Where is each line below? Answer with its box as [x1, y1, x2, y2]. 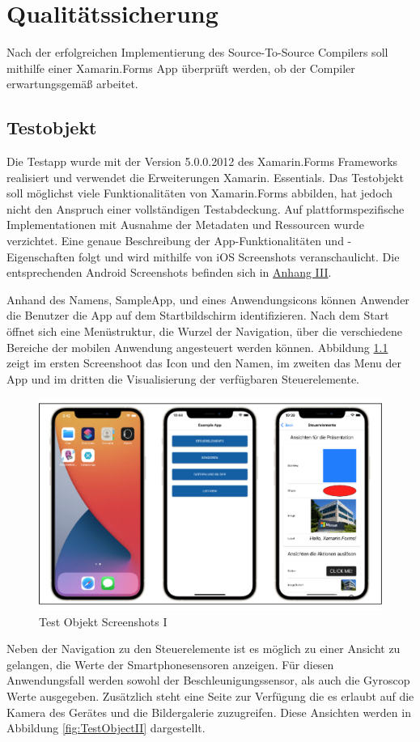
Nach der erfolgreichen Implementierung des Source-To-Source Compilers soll [6, 44, 388, 61]
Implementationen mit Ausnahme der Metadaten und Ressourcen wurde [6, 216, 364, 233]
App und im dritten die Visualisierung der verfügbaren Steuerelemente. [6, 370, 359, 387]
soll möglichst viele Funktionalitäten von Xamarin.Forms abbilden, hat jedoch [6, 184, 393, 201]
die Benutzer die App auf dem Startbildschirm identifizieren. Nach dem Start [6, 307, 389, 324]
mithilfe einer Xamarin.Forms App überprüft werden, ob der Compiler [6, 59, 355, 76]
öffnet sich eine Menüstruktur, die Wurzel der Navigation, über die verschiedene [6, 323, 402, 340]
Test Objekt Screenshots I [39, 613, 168, 630]
